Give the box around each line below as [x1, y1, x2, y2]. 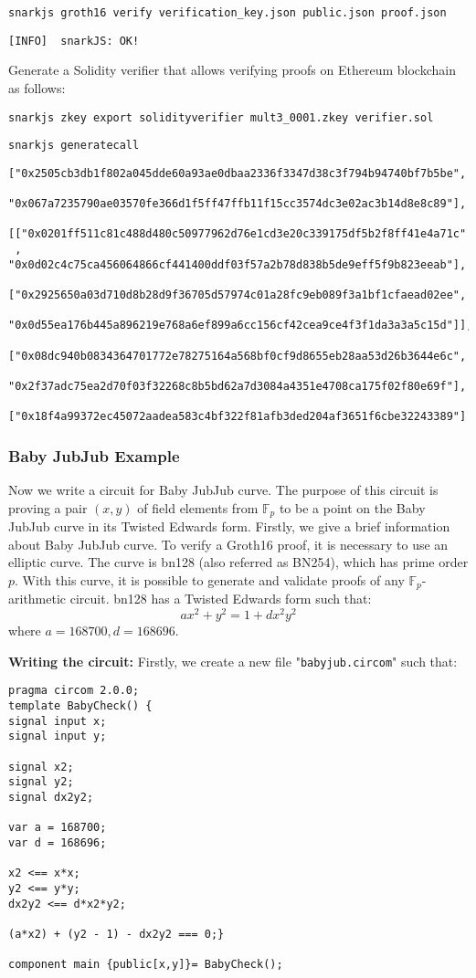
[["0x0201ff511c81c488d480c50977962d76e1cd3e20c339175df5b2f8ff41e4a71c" [8, 227, 467, 241]
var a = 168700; [8, 821, 107, 835]
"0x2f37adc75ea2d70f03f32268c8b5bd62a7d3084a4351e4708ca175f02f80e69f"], [8, 380, 467, 393]
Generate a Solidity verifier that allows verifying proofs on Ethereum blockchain [8, 60, 456, 79]
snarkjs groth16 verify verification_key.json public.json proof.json [8, 6, 447, 19]
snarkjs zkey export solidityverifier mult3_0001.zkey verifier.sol [8, 110, 434, 124]
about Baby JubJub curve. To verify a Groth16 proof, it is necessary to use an [8, 534, 449, 553]
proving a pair [8, 498, 88, 517]
